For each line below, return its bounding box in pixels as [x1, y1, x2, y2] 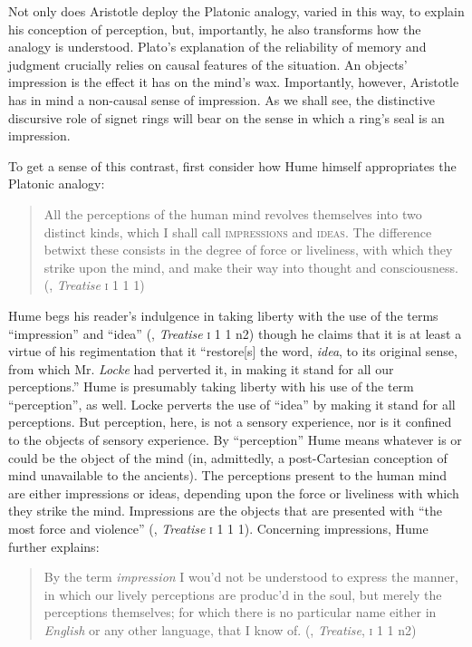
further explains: [8, 536, 100, 555]
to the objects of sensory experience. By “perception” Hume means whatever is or [8, 430, 462, 449]
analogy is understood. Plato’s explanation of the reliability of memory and [8, 37, 427, 56]
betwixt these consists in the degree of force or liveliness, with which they [43, 240, 453, 259]
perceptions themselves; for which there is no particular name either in [43, 603, 437, 622]
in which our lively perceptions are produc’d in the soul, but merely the [43, 584, 442, 604]
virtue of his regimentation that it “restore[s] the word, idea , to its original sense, [8, 342, 458, 361]
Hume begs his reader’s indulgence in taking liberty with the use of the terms [8, 305, 438, 324]
